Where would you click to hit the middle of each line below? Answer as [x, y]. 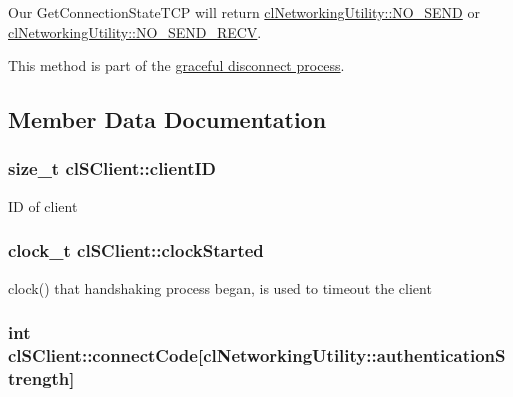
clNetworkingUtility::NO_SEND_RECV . [135, 31]
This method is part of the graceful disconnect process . [176, 65]
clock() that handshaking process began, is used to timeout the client [220, 287]
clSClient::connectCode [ [106, 355]
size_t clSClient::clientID [112, 168]
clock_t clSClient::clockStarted [136, 250]
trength [39, 377]
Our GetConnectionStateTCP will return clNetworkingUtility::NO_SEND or [244, 12]
